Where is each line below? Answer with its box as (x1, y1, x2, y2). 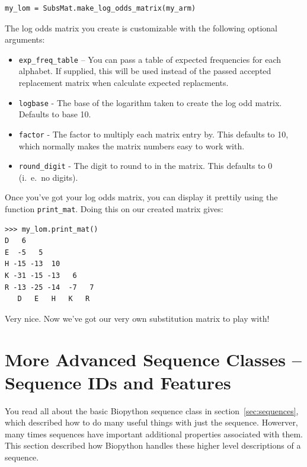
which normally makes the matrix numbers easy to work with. (18, 139, 245, 152)
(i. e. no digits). (18, 171, 78, 183)
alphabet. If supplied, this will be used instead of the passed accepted (18, 65, 271, 77)
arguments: (5, 33, 45, 46)
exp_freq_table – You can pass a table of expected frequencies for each (18, 53, 282, 65)
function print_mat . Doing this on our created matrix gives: (5, 202, 223, 215)
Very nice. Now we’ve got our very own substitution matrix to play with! (5, 312, 270, 324)
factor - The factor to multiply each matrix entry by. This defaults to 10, (18, 127, 289, 140)
